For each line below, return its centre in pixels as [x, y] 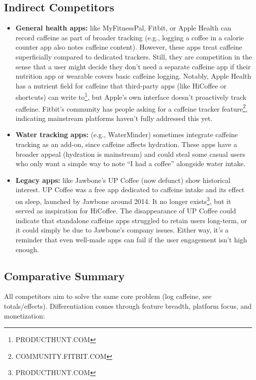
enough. [27, 249]
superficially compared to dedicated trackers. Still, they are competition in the [134, 56]
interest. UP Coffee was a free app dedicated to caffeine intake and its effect [130, 190]
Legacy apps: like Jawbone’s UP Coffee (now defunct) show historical [123, 180]
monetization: [25, 315]
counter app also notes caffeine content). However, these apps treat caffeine [129, 47]
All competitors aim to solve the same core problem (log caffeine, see [108, 296]
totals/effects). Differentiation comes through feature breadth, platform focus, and [128, 306]
